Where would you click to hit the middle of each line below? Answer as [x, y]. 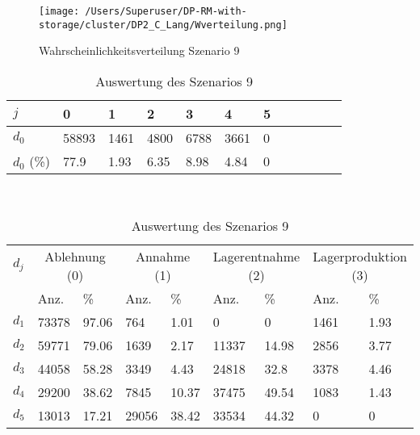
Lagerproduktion [360, 256]
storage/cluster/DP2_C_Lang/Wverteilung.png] [163, 25]
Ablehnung [75, 256]
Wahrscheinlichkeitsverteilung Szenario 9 [139, 50]
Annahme [163, 256]
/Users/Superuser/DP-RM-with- [166, 11]
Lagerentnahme [256, 256]
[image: [59, 11]
